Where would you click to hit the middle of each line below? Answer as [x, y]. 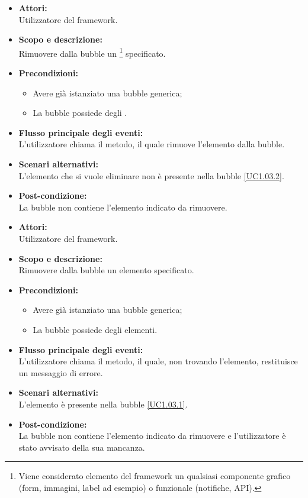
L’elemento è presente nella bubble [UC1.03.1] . [103, 404]
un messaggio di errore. [61, 372]
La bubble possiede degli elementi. [95, 329]
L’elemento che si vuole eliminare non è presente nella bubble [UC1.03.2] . [151, 175]
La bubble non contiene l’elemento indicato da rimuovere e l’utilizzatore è [152, 436]
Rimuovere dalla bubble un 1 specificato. [92, 52]
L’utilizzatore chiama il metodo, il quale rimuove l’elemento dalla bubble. [152, 144]
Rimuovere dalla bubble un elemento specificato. [106, 270]
